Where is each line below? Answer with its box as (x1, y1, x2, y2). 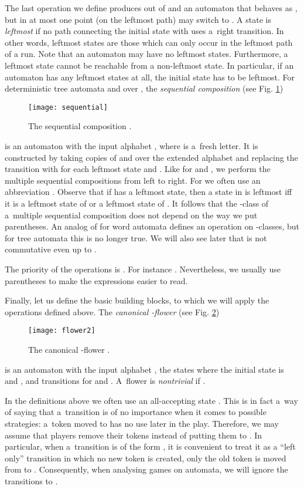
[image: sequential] (28, 103, 108, 112)
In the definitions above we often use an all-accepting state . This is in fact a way (5, 394, 298, 406)
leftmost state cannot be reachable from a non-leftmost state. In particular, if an (5, 59, 294, 71)
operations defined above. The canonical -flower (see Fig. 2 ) (5, 305, 220, 318)
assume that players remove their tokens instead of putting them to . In (5, 429, 262, 441)
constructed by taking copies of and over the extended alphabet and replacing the (5, 151, 298, 163)
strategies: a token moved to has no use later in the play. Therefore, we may (5, 417, 279, 429)
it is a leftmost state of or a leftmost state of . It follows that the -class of (5, 197, 269, 209)
